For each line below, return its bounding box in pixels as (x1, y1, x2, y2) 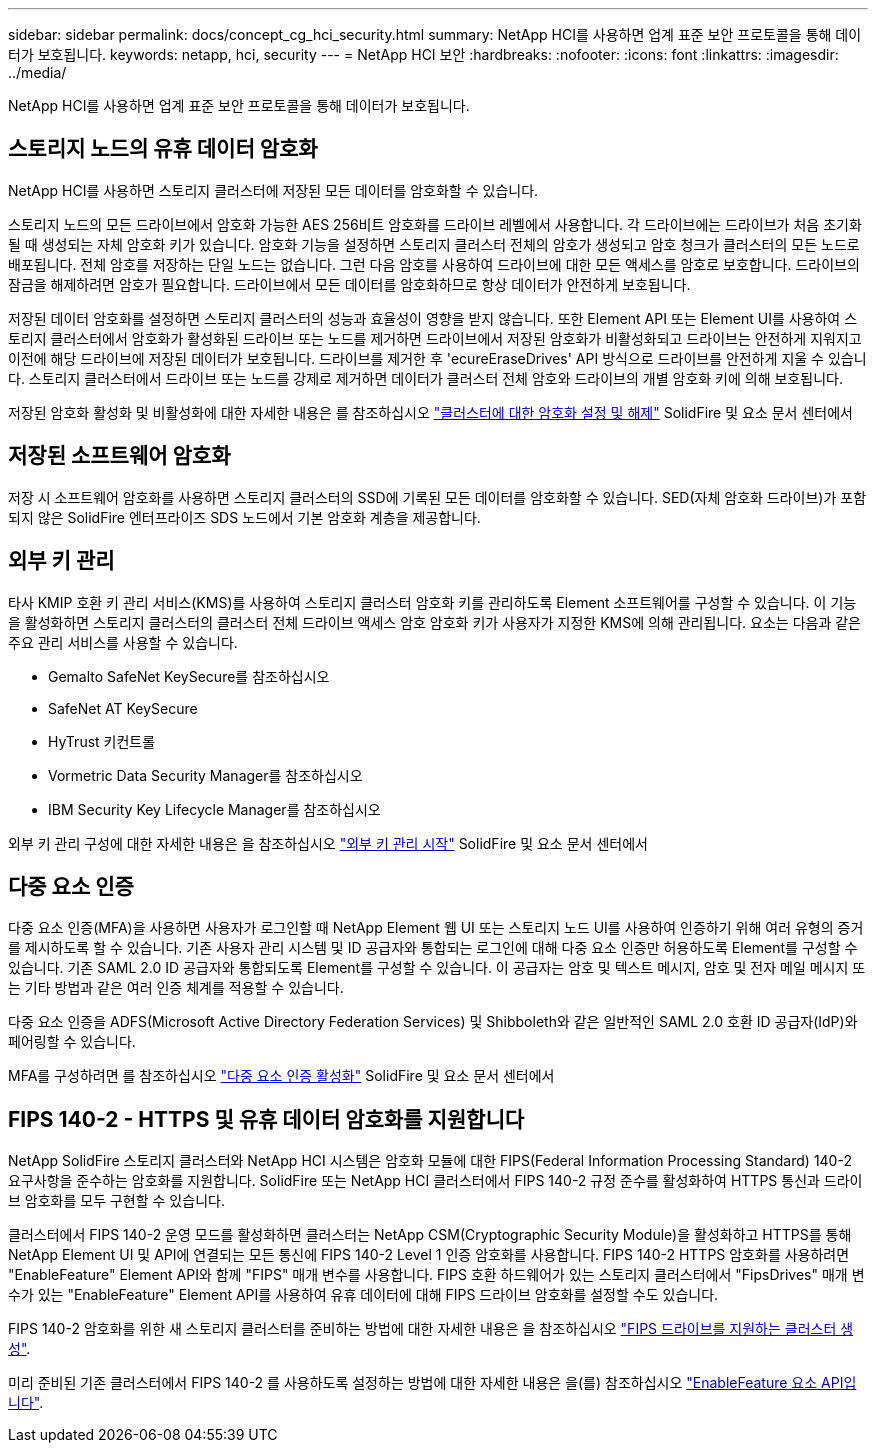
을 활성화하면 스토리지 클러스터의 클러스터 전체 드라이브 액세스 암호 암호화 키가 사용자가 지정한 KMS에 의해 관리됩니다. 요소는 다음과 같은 (8, 613, 861, 631)
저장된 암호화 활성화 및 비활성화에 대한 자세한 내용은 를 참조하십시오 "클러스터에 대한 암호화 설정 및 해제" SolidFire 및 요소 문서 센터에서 (8, 403, 853, 421)
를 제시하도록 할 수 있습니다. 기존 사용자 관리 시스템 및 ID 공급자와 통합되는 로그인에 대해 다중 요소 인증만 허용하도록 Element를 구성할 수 (8, 939, 858, 957)
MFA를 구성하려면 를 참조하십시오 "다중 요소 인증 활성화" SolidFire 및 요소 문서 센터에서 (8, 1067, 555, 1085)
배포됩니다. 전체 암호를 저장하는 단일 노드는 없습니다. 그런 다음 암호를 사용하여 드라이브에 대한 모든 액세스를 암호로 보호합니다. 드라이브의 (8, 255, 860, 273)
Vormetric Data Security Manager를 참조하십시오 (48, 766, 363, 784)
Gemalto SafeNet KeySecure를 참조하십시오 (48, 667, 330, 685)
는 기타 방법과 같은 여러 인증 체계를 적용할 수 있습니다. (8, 979, 344, 997)
